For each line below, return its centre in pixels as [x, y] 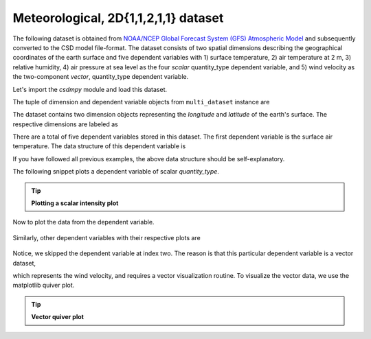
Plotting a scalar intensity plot [75, 203]
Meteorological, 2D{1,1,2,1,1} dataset [118, 18]
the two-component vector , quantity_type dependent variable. [101, 77]
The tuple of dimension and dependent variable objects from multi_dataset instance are [141, 102]
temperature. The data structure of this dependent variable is [99, 146]
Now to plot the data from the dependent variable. [83, 222]
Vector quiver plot [57, 317]
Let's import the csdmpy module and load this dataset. [90, 89]
